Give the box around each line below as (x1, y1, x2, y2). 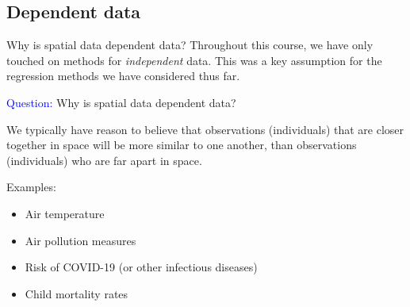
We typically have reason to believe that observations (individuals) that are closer (6, 121, 404, 137)
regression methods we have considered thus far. (6, 67, 240, 84)
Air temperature (25, 205, 105, 221)
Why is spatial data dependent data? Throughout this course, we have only (6, 36, 374, 53)
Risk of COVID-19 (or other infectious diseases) (25, 259, 258, 275)
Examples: (6, 178, 56, 195)
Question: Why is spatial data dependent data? (6, 94, 236, 110)
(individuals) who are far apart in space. (6, 152, 202, 168)
